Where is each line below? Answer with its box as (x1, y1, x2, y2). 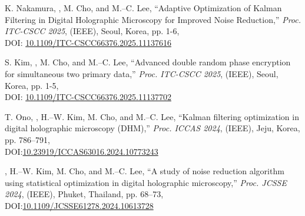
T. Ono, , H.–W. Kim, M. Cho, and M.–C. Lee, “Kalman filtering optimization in (5, 110, 299, 122)
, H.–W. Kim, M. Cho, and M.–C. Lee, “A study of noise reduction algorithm (5, 165, 284, 177)
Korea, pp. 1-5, (5, 79, 59, 91)
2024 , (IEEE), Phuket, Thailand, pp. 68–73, (5, 188, 164, 200)
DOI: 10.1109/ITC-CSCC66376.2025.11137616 (5, 36, 171, 48)
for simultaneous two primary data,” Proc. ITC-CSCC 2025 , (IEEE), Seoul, (5, 67, 279, 79)
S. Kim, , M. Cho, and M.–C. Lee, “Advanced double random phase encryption (5, 56, 291, 68)
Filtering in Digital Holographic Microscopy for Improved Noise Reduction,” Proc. (5, 13, 301, 25)
